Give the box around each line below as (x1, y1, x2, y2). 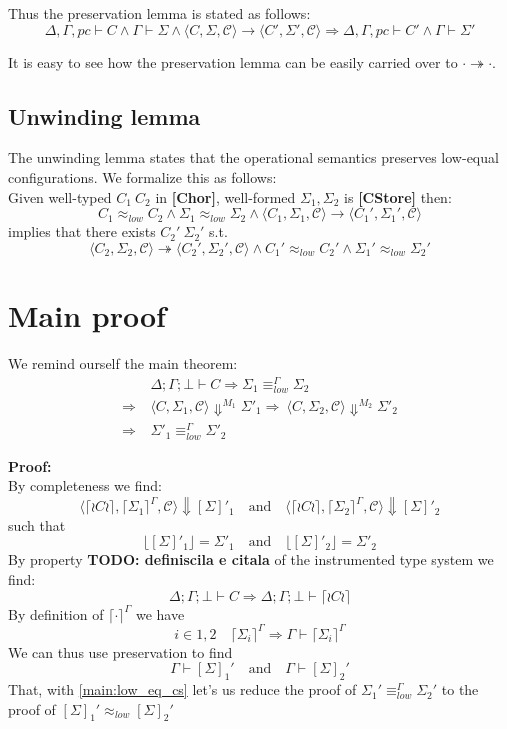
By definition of (8, 603, 104, 624)
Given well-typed (8, 186, 112, 207)
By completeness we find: (8, 475, 162, 496)
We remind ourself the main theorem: (8, 352, 238, 373)
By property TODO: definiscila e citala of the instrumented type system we (8, 549, 494, 570)
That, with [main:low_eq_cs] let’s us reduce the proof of (8, 679, 357, 700)
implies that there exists (8, 221, 156, 242)
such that (8, 514, 66, 535)
